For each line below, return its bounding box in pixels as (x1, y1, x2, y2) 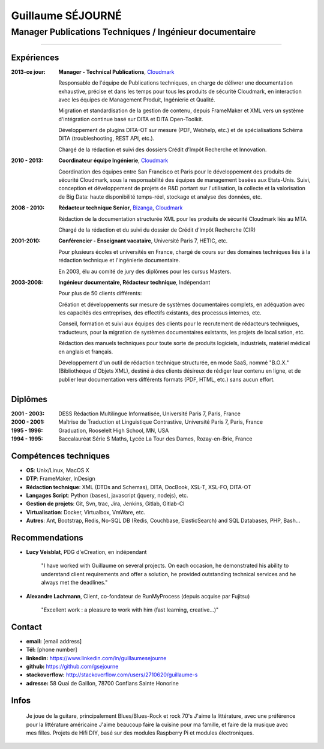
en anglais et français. (58, 348, 113, 355)
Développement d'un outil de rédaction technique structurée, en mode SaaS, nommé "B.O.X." (58, 359, 289, 366)
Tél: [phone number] (26, 646, 77, 654)
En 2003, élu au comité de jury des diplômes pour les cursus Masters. (58, 268, 232, 275)
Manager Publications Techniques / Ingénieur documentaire (11, 26, 256, 37)
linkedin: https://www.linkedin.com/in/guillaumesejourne (26, 654, 167, 661)
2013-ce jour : (11, 68, 46, 75)
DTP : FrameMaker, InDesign (26, 475, 95, 483)
